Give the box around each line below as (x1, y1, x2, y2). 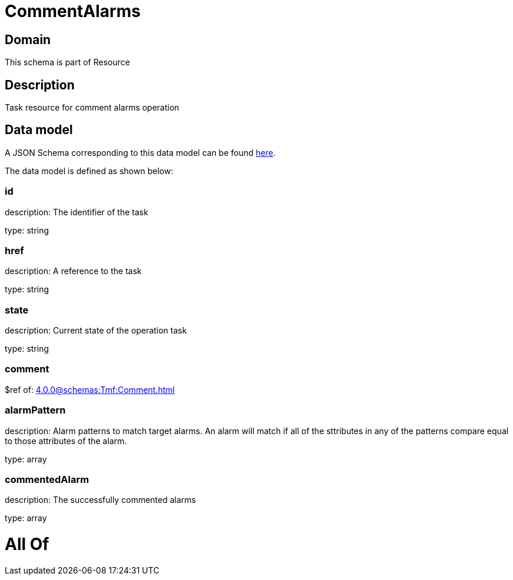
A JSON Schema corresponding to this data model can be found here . (5, 147, 276, 158)
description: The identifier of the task (5, 206, 148, 217)
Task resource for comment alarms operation (5, 102, 179, 113)
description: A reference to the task (5, 266, 142, 276)
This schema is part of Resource (5, 57, 130, 68)
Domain (5, 32, 51, 47)
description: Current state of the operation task (5, 325, 187, 336)
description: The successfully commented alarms (5, 495, 196, 505)
